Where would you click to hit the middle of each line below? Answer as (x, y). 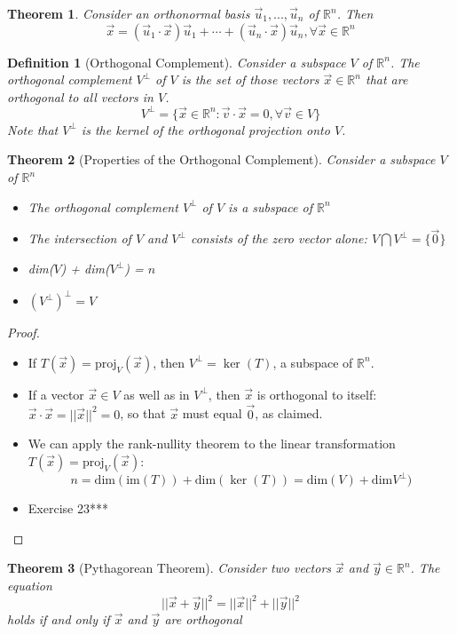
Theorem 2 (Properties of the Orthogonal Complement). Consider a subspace (221, 159)
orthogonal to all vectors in (80, 96)
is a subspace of (270, 206)
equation (30, 586)
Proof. (24, 333)
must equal (212, 413)
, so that (143, 413)
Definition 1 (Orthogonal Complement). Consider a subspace (177, 62)
